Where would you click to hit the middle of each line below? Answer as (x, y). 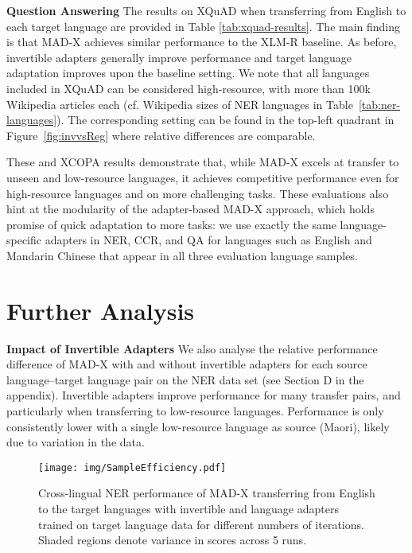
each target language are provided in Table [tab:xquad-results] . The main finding (204, 26)
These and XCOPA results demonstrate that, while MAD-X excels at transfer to (203, 162)
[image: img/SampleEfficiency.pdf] (132, 467)
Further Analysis (101, 310)
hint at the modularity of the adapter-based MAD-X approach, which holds (190, 209)
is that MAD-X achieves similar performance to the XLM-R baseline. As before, (202, 42)
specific (24, 240)
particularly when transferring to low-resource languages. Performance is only (195, 411)
